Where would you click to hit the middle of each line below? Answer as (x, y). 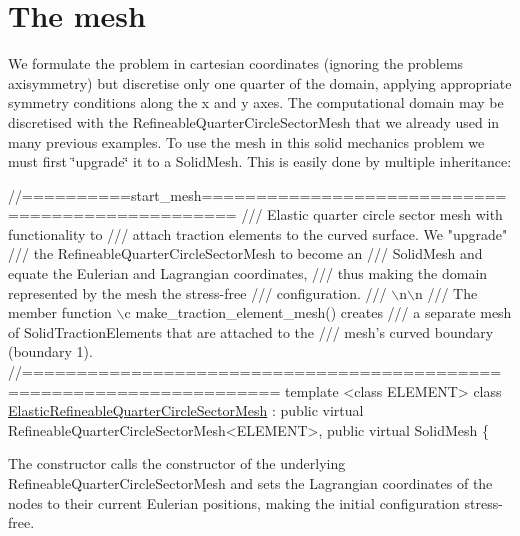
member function (60, 312)
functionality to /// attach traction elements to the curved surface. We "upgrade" (258, 233)
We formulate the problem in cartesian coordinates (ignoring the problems (236, 63)
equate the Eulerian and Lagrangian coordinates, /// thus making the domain (248, 273)
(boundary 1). (50, 351)
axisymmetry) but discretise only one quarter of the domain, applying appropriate (260, 82)
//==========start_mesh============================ (257, 194)
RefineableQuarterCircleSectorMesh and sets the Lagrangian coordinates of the (250, 483)
